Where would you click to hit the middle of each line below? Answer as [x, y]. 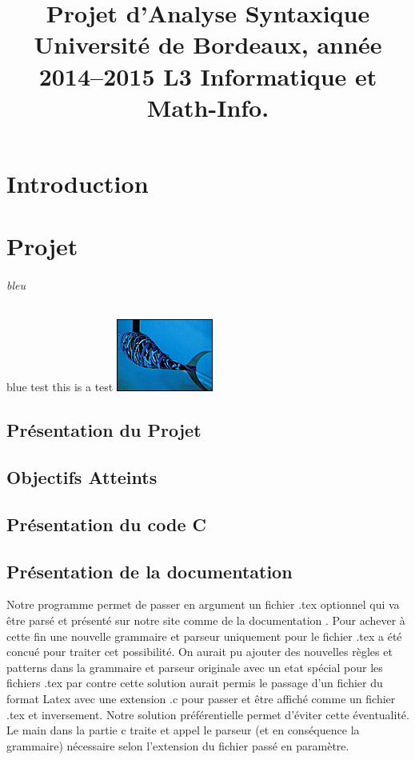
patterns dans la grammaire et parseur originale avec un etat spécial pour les [195, 667]
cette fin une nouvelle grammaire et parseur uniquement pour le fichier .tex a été [204, 636]
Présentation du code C [106, 524]
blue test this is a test [60, 387]
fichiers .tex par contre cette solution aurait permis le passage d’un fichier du [195, 683]
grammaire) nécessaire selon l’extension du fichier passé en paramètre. [178, 745]
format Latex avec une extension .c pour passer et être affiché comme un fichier [201, 698]
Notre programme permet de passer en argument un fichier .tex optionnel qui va [203, 604]
